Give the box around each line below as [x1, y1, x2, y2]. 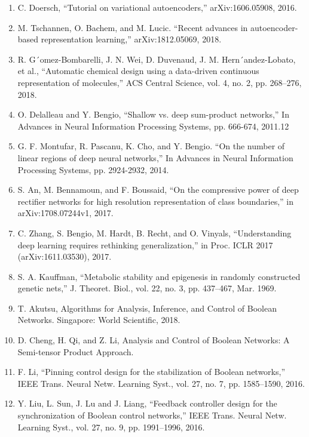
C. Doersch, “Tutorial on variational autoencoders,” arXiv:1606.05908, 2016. [17, 1, 297, 13]
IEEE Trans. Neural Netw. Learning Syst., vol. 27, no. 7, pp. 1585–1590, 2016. [17, 377, 305, 389]
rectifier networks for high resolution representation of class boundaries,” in [17, 195, 294, 207]
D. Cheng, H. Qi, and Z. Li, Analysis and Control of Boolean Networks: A [17, 334, 290, 346]
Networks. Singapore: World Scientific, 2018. [17, 313, 180, 326]
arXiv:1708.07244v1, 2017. [17, 207, 114, 219]
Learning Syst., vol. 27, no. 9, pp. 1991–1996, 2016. [17, 420, 205, 433]
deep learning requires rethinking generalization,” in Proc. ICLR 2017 [17, 238, 273, 251]
